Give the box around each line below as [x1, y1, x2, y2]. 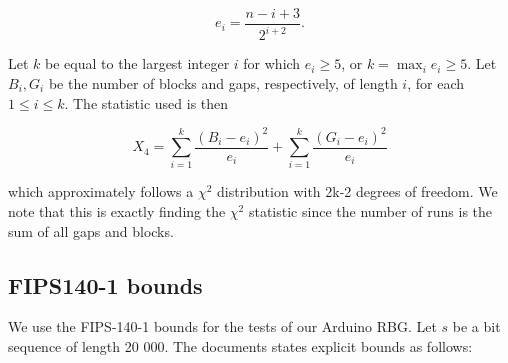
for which [243, 53, 301, 74]
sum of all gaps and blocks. [8, 220, 174, 241]
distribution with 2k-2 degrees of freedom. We [217, 181, 498, 202]
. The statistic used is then [64, 92, 229, 113]
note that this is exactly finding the [8, 201, 226, 222]
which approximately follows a [8, 181, 194, 202]
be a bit [452, 316, 501, 337]
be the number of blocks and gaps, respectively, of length [48, 73, 398, 93]
